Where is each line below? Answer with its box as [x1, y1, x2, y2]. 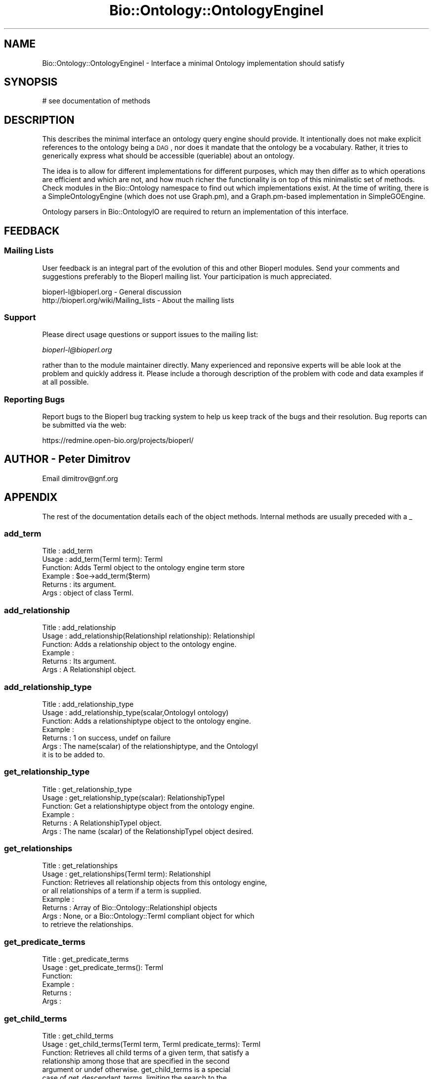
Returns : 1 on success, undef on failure [42, 733, 171, 742]
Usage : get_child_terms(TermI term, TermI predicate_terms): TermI [42, 1039, 260, 1048]
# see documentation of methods [42, 97, 151, 105]
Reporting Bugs [4, 394, 65, 404]
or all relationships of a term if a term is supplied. [42, 886, 201, 895]
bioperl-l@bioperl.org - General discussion [42, 287, 182, 296]
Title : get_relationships [42, 861, 118, 870]
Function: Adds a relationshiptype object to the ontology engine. [42, 716, 251, 725]
